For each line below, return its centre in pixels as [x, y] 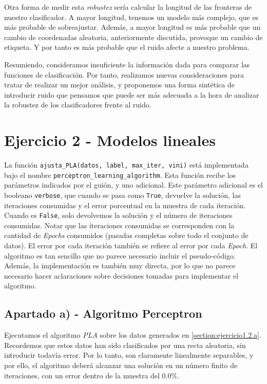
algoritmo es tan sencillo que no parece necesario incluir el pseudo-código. [120, 255]
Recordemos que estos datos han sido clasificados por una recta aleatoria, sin [125, 345]
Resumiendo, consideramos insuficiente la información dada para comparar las [127, 64]
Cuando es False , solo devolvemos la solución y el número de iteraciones [118, 215]
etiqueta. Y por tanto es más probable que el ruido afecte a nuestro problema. [127, 47]
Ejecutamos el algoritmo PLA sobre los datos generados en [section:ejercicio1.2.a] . [133, 335]
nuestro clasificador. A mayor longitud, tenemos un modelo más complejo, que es [131, 17]
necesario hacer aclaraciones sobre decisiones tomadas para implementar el [121, 275]
